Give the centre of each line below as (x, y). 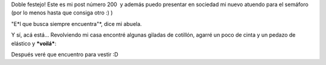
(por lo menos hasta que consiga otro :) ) (62, 13)
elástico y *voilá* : (34, 43)
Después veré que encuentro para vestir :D (65, 54)
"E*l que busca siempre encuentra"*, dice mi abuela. (76, 23)
